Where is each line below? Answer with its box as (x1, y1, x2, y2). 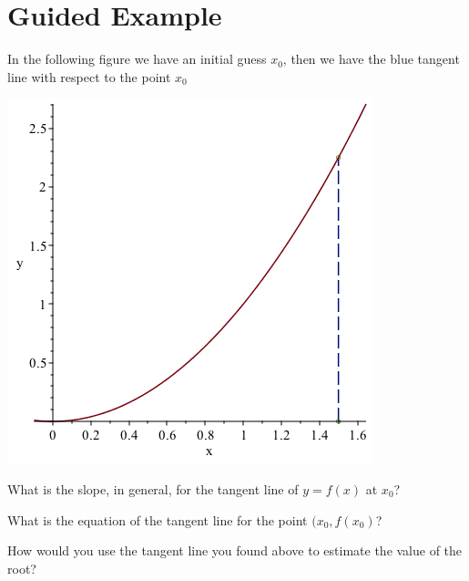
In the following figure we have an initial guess (7, 49, 267, 68)
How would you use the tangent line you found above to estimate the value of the (7, 541, 463, 560)
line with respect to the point (7, 67, 171, 86)
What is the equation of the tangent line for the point (7, 510, 308, 529)
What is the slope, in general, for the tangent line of (7, 479, 299, 498)
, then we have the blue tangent (282, 49, 460, 68)
